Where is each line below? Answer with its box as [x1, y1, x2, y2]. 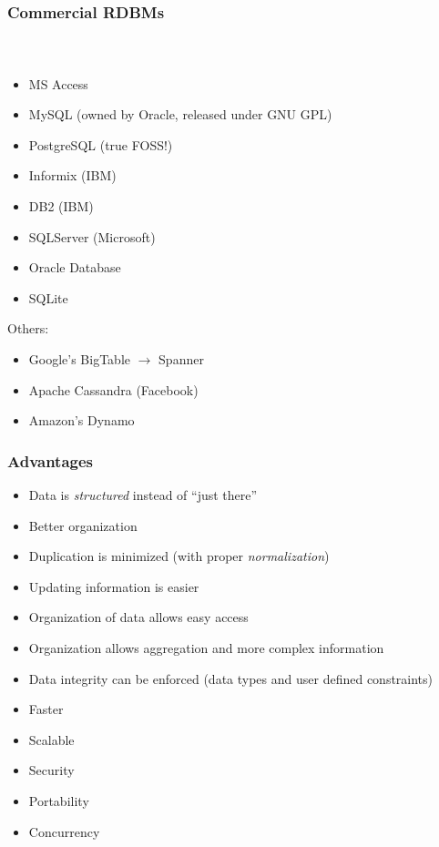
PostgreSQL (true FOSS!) [28, 135, 173, 154]
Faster [28, 699, 64, 719]
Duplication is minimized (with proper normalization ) [28, 546, 330, 566]
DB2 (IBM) [28, 197, 94, 216]
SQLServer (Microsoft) [28, 227, 156, 246]
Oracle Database [28, 258, 121, 277]
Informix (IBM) [28, 166, 117, 185]
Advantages [7, 449, 94, 472]
